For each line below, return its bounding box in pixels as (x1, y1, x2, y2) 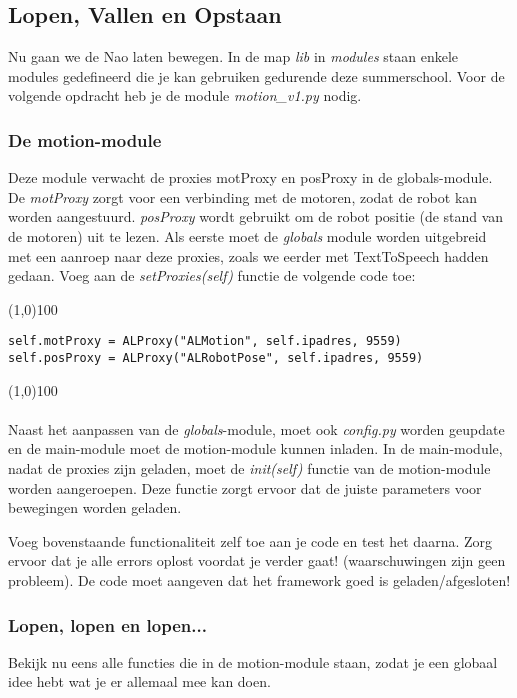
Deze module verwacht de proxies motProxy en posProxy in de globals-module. (8, 167, 493, 188)
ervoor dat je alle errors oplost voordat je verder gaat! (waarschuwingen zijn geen (8, 550, 506, 571)
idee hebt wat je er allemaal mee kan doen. (8, 671, 271, 692)
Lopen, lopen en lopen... (8, 612, 207, 637)
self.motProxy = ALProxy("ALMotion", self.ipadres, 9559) (8, 334, 402, 349)
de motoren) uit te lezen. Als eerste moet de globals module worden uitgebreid (8, 225, 487, 246)
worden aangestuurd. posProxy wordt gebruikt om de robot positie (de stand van (8, 206, 504, 227)
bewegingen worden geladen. (8, 497, 182, 518)
